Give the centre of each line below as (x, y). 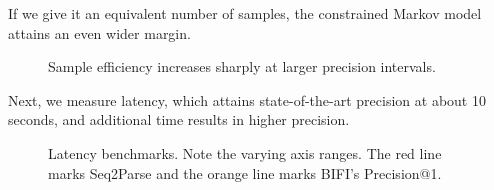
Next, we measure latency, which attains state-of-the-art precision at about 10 (247, 99)
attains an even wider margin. (99, 32)
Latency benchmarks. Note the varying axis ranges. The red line (245, 152)
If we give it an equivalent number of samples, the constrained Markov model (245, 13)
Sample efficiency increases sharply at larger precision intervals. (242, 66)
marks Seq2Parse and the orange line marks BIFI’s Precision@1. (245, 172)
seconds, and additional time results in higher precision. (179, 119)
